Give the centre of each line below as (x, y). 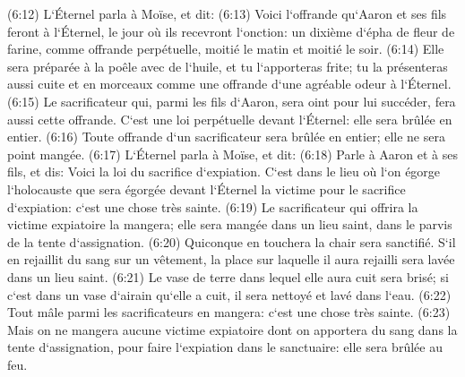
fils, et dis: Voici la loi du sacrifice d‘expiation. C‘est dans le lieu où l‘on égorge (224, 171)
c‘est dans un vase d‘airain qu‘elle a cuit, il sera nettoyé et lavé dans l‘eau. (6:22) (229, 294)
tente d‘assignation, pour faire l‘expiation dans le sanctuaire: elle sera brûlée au (225, 347)
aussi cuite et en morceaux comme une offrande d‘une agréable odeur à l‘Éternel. (229, 84)
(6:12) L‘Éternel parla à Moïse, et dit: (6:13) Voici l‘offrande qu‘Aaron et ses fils (227, 13)
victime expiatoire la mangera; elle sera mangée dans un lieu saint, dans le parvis (230, 224)
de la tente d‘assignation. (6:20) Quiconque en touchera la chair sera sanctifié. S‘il (232, 241)
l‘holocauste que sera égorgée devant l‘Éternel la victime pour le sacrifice (207, 188)
